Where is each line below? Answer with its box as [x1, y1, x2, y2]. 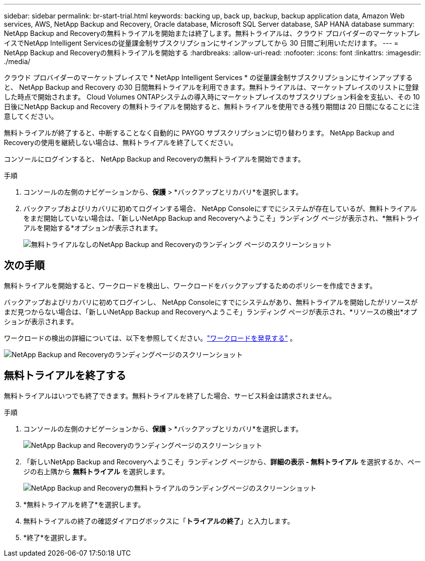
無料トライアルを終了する [4, 369, 126, 382]
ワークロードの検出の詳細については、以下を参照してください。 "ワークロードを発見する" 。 [4, 333, 297, 342]
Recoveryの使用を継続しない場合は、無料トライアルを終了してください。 [4, 138, 238, 147]
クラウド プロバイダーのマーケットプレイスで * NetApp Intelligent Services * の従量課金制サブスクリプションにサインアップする [4, 73, 413, 82]
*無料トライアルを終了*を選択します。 [23, 500, 145, 509]
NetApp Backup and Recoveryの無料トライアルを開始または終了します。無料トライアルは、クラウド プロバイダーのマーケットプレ [4, 29, 421, 37]
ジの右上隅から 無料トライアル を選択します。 [23, 467, 169, 476]
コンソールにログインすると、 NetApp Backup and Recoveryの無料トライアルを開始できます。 [4, 155, 305, 163]
